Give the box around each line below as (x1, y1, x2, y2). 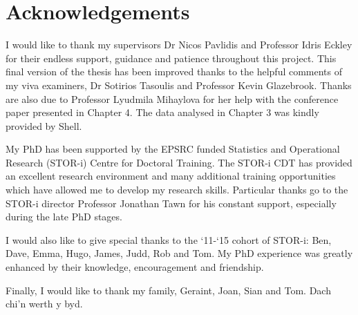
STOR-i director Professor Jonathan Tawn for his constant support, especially (6, 195, 337, 210)
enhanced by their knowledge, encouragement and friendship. (6, 260, 264, 274)
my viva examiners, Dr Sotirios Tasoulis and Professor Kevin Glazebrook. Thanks (6, 77, 352, 92)
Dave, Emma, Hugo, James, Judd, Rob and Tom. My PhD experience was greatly (6, 246, 353, 260)
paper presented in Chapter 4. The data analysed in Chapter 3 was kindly (6, 105, 319, 120)
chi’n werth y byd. (6, 296, 83, 311)
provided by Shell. (6, 118, 82, 133)
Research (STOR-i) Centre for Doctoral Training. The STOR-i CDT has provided (6, 155, 352, 169)
